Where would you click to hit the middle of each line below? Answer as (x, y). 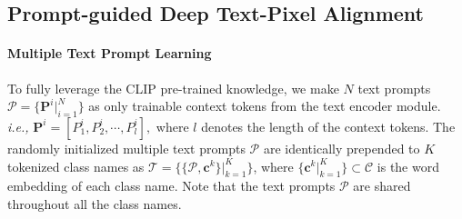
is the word (408, 166)
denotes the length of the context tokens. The (328, 126)
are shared (382, 186)
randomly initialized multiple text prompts (126, 148)
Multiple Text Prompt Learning (110, 53)
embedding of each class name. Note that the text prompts (171, 186)
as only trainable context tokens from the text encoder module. (265, 106)
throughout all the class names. (95, 203)
